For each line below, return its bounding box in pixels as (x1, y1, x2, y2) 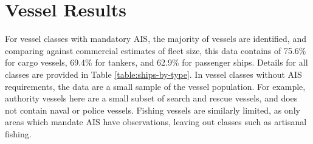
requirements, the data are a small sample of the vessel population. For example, (5, 80, 306, 92)
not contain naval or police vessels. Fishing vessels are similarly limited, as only (5, 103, 300, 116)
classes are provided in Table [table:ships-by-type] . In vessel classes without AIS (5, 67, 302, 80)
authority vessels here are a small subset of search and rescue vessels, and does (5, 92, 298, 105)
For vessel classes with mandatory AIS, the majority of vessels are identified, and (5, 32, 306, 45)
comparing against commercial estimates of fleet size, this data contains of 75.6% (5, 44, 306, 57)
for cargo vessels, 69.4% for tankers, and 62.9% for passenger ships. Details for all (5, 56, 308, 69)
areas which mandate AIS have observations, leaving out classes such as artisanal (5, 115, 307, 128)
